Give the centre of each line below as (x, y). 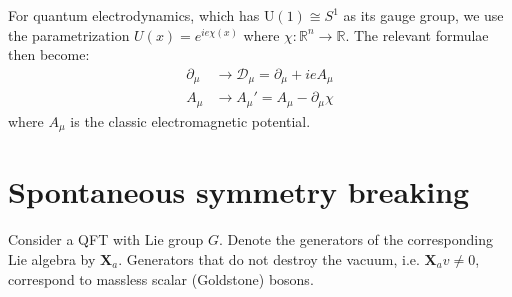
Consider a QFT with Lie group (106, 239)
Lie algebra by (52, 258)
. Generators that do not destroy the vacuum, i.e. (269, 258)
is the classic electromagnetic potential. (190, 120)
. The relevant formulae (417, 34)
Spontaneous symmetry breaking (239, 191)
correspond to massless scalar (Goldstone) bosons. (161, 278)
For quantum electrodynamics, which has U (141, 15)
